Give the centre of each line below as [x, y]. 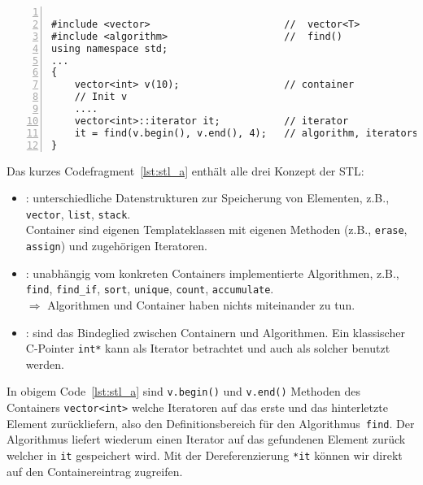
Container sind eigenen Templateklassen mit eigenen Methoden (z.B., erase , [216, 230]
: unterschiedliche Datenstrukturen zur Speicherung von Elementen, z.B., [207, 198]
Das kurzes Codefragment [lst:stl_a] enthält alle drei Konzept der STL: [185, 170]
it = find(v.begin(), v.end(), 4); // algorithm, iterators [246, 133]
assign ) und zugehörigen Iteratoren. [116, 245]
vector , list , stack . [78, 213]
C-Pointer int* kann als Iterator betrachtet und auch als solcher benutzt [208, 348]
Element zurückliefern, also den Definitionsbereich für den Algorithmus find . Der [211, 423]
